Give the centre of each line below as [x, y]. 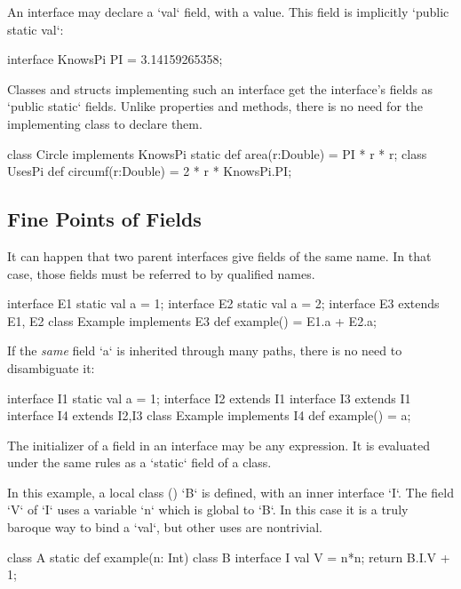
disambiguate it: [51, 367]
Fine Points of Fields [104, 219]
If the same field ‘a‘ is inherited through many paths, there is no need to [205, 350]
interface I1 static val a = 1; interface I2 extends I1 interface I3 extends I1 [209, 398]
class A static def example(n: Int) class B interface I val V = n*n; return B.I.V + [229, 557]
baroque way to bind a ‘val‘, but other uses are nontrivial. [165, 527]
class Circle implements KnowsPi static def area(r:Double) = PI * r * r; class [217, 153]
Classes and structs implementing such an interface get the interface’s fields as [220, 88]
